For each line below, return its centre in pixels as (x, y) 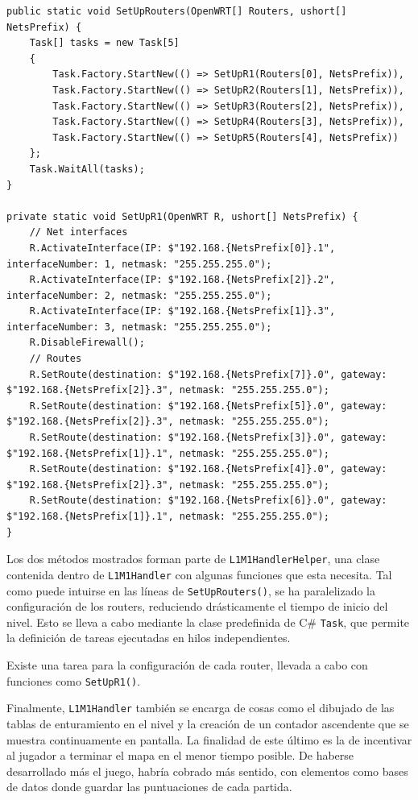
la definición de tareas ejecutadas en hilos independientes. (149, 638)
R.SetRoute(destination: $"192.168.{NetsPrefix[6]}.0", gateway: (208, 501)
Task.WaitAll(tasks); (87, 169)
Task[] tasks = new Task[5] (104, 43)
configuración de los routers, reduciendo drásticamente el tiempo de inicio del (197, 606)
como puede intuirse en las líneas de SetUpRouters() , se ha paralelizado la (191, 590)
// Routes (56, 359)
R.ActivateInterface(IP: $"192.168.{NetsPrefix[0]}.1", (182, 248)
